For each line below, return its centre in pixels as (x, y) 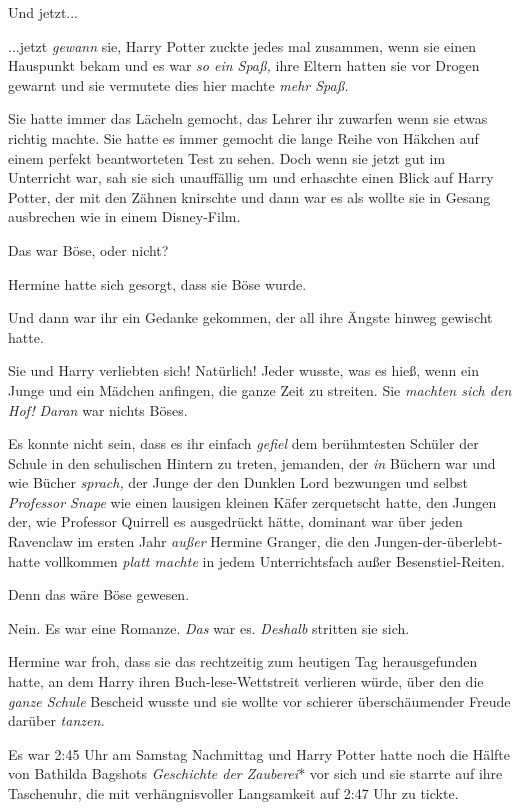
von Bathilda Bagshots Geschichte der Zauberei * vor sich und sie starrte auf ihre (255, 773)
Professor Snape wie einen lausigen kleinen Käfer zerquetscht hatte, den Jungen (252, 501)
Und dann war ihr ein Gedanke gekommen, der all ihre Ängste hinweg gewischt (250, 317)
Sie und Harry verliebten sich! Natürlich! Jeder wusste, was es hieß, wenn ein (243, 370)
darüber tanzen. (56, 720)
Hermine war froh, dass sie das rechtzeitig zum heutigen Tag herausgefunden (243, 661)
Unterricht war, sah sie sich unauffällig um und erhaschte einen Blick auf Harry (251, 177)
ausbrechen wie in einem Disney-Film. (124, 216)
